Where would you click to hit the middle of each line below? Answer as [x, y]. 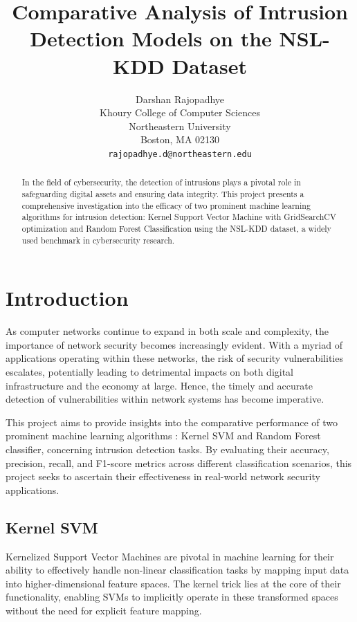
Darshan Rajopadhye [180, 99]
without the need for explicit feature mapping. [104, 610]
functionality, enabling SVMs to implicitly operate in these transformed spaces [172, 597]
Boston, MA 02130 [180, 139]
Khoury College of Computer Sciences [180, 112]
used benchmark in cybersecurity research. [98, 240]
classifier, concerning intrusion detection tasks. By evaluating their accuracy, [167, 449]
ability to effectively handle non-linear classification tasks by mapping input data [177, 570]
